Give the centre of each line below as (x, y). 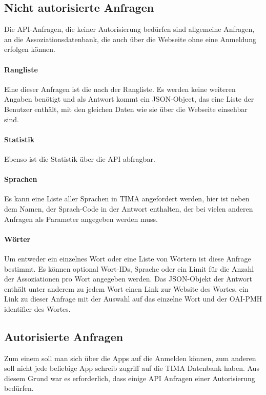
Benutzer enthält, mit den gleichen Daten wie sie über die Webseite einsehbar (126, 109)
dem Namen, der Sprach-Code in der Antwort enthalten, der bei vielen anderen (129, 208)
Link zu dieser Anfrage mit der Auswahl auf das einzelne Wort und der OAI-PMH (133, 299)
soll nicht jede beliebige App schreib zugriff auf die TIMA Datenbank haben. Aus (132, 368)
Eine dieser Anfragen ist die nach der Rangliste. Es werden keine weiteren (120, 89)
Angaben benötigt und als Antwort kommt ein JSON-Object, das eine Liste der (129, 99)
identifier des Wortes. (37, 308)
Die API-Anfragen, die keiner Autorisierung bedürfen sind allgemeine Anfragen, (129, 29)
